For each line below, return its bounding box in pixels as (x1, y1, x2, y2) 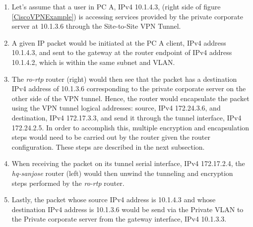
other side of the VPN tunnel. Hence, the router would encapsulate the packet (11, 93, 250, 103)
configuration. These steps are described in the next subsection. (11, 141, 205, 152)
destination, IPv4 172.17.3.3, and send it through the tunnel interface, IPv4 (11, 112, 242, 122)
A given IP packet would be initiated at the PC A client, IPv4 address (11, 37, 226, 48)
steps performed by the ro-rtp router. (11, 177, 125, 188)
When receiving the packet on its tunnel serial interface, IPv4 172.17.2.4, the (11, 158, 245, 169)
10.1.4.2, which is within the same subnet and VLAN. (11, 57, 175, 67)
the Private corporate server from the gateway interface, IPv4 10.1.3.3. (11, 214, 227, 224)
